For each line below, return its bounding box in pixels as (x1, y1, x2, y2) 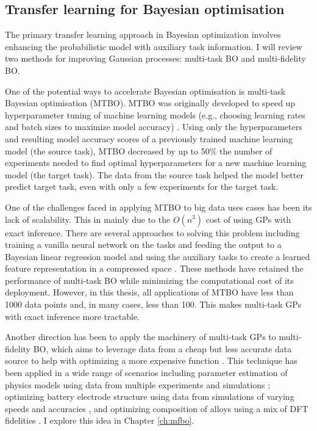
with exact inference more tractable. (5, 310, 140, 322)
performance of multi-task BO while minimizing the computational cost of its (5, 273, 294, 286)
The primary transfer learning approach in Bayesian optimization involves (5, 28, 281, 41)
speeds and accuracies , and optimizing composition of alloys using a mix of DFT (5, 402, 308, 415)
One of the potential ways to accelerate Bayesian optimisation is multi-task (5, 84, 286, 97)
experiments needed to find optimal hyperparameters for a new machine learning (5, 156, 307, 169)
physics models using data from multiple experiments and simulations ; (5, 378, 271, 391)
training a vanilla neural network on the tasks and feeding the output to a (5, 238, 282, 251)
